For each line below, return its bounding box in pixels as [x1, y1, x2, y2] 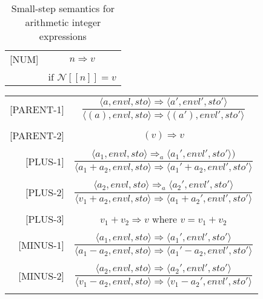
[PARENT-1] [10, 102, 65, 117]
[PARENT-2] [10, 128, 65, 143]
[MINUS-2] [18, 268, 65, 283]
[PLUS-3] [25, 211, 65, 226]
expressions [39, 29, 87, 43]
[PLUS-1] [25, 154, 65, 169]
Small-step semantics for [11, 1, 115, 15]
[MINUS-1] [18, 237, 65, 252]
